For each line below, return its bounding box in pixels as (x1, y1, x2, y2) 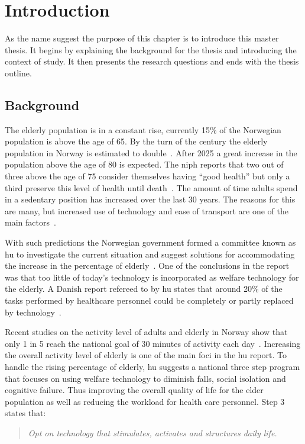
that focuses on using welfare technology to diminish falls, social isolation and (5, 372, 286, 384)
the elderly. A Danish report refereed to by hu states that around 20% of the (5, 282, 283, 295)
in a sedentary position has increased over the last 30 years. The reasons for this (5, 193, 296, 205)
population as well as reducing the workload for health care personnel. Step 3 (5, 395, 285, 407)
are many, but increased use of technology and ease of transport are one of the (5, 204, 288, 217)
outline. (5, 66, 32, 79)
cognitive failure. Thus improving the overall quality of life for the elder (5, 384, 264, 396)
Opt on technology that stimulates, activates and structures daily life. (28, 426, 277, 439)
